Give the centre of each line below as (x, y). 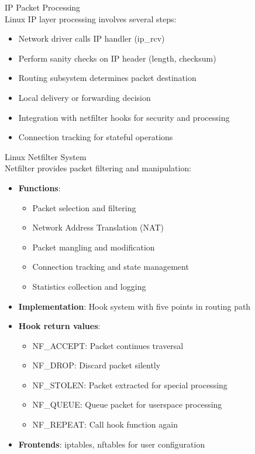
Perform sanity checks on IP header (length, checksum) (117, 58)
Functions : (39, 187)
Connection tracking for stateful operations (96, 137)
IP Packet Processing (43, 7)
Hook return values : (59, 326)
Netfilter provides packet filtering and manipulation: (98, 168)
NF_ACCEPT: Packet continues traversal (108, 345)
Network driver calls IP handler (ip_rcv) (92, 38)
